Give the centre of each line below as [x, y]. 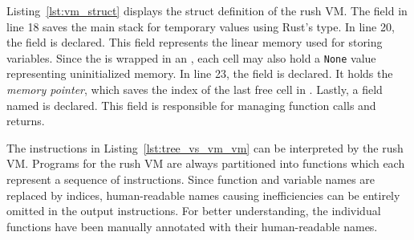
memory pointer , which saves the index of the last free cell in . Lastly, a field [195, 89]
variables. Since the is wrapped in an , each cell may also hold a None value [191, 57]
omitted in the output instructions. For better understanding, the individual [194, 211]
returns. [26, 121]
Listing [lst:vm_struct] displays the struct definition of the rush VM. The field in [207, 10]
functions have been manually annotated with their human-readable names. [192, 226]
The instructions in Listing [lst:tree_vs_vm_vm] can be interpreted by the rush [205, 147]
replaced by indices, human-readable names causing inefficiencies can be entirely [203, 195]
